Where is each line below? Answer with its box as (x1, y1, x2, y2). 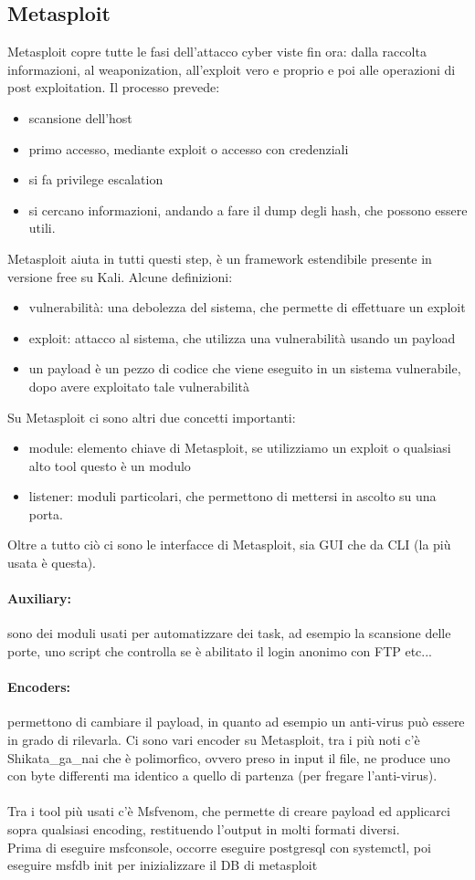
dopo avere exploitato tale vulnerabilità (28, 376, 250, 395)
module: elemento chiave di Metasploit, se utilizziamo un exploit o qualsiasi (28, 438, 451, 457)
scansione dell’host (28, 108, 132, 127)
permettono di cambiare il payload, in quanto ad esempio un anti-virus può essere (7, 712, 465, 731)
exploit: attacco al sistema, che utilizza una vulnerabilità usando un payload (28, 328, 456, 347)
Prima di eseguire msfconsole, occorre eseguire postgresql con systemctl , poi (7, 837, 431, 856)
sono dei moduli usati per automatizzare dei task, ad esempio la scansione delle (7, 623, 451, 643)
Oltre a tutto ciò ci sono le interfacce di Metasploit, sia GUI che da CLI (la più (7, 535, 451, 554)
